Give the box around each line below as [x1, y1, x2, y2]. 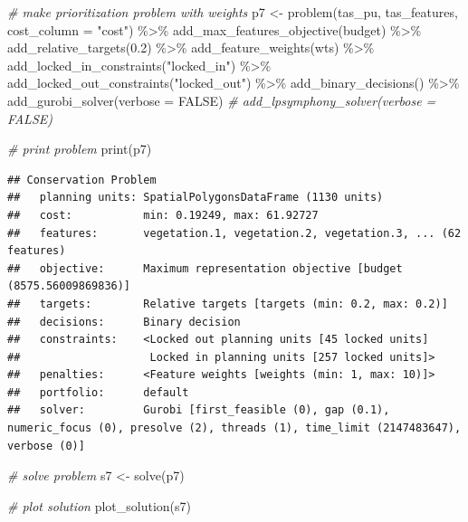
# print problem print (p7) [7, 139, 152, 158]
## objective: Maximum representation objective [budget [7, 261, 403, 275]
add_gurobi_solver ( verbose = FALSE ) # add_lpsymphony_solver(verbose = [7, 90, 436, 109]
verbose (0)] [7, 439, 85, 452]
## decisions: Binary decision [7, 315, 241, 328]
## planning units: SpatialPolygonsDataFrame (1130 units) [7, 191, 384, 204]
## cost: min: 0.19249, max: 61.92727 [7, 208, 319, 222]
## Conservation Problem [7, 173, 157, 186]
